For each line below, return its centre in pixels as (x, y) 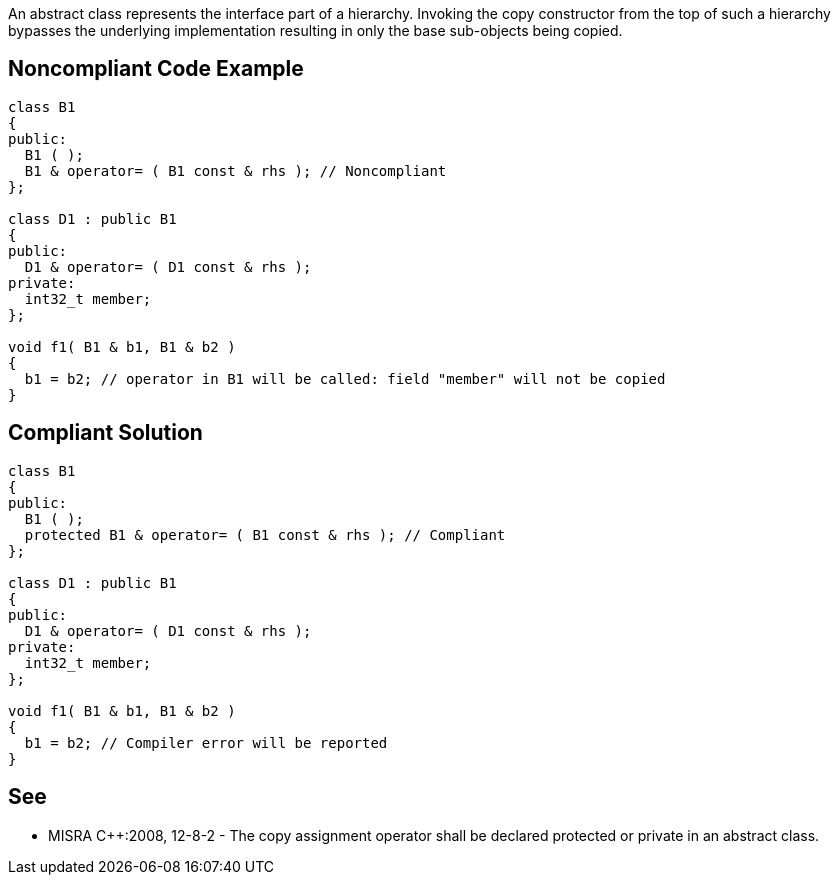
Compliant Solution (105, 433)
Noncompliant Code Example (156, 69)
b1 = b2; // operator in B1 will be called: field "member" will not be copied (345, 378)
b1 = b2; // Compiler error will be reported (206, 742)
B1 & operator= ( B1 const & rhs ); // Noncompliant (235, 170)
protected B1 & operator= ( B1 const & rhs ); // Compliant (265, 534)
